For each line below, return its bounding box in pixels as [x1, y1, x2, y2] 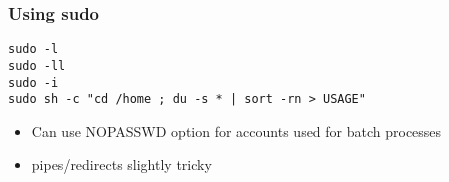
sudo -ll [8, 58, 66, 73]
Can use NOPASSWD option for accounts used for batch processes [31, 120, 442, 141]
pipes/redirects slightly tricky [31, 154, 212, 175]
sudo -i [8, 75, 59, 90]
